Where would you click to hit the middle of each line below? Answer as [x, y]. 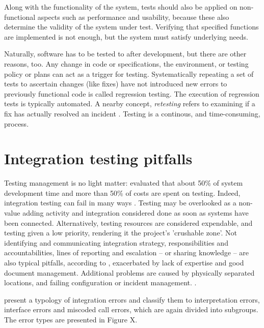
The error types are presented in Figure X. [71, 319]
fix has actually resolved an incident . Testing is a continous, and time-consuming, [132, 113]
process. [17, 123]
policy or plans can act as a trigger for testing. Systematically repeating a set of [129, 73]
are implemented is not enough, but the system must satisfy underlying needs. [126, 36]
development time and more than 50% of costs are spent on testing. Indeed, [122, 192]
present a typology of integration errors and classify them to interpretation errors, [132, 299]
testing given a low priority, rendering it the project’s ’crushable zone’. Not [121, 233]
